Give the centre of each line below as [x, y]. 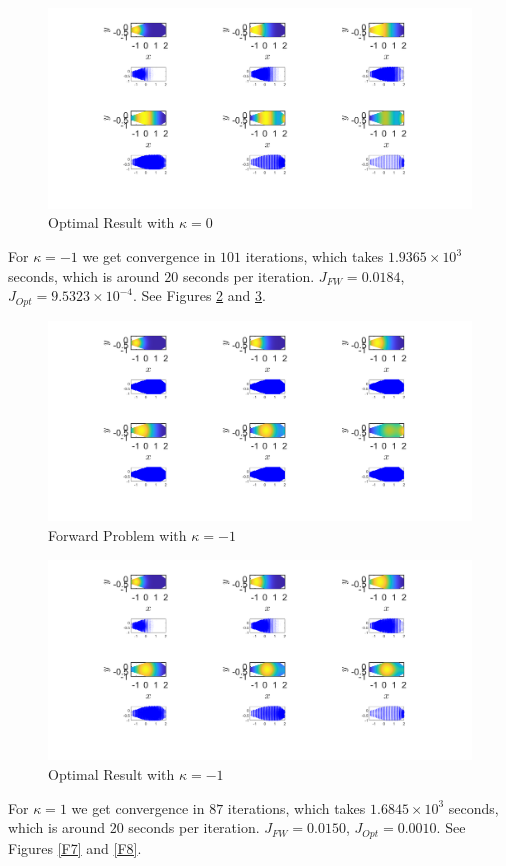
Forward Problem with [117, 535]
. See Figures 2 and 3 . [199, 295]
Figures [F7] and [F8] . [75, 847]
